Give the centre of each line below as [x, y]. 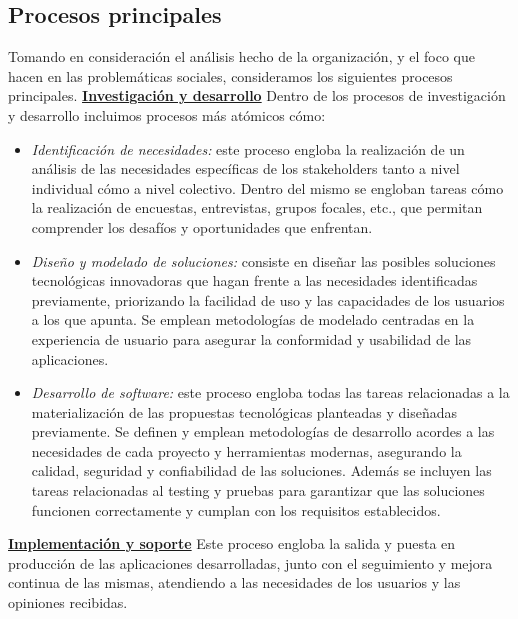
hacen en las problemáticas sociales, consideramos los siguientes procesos [230, 75]
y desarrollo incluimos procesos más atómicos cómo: [167, 114]
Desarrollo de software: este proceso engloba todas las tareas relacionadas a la [270, 392]
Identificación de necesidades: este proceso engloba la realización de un [248, 148]
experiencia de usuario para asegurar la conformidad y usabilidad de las [251, 338]
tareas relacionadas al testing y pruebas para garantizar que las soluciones [258, 490]
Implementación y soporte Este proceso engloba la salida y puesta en [232, 543]
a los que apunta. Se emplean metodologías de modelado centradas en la [253, 319]
